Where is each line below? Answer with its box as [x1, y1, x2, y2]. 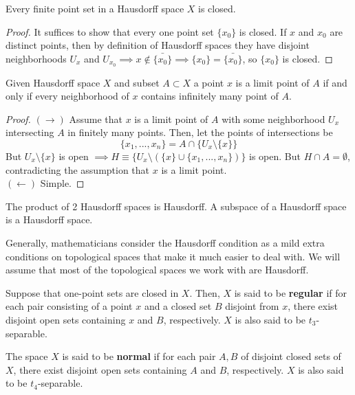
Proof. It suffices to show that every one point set [6, 24, 214, 38]
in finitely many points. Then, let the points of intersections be [67, 125, 333, 139]
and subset [114, 75, 160, 89]
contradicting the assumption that [6, 162, 150, 177]
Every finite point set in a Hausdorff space [6, 1, 184, 15]
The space [6, 349, 48, 363]
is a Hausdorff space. [6, 212, 93, 227]
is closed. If [239, 24, 287, 38]
